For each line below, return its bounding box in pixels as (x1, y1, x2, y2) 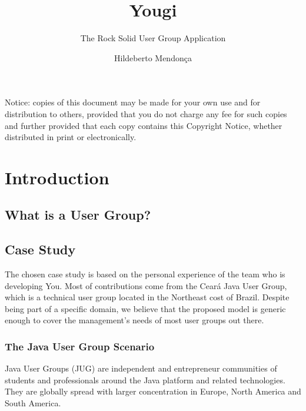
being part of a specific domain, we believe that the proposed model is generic (5, 302, 286, 314)
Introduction (5, 165, 109, 189)
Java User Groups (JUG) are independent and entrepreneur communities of (5, 362, 277, 374)
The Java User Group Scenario (5, 339, 155, 353)
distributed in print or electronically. (5, 131, 137, 143)
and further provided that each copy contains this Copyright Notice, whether (5, 119, 282, 131)
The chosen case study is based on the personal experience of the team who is (5, 268, 285, 280)
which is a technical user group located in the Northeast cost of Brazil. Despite (5, 291, 290, 303)
